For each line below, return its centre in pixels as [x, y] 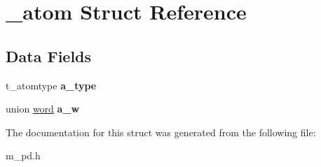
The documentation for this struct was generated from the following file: [161, 132]
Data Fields [49, 56]
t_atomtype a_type [51, 85]
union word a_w [43, 109]
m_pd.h [23, 155]
